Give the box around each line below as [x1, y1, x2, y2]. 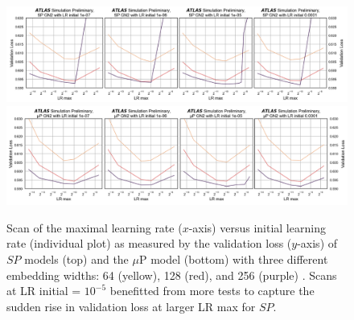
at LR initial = [6, 282, 81, 299]
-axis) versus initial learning [188, 219, 326, 236]
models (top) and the [24, 251, 129, 268]
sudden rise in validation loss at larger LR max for [6, 297, 256, 314]
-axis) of [297, 235, 338, 252]
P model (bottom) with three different [138, 251, 328, 268]
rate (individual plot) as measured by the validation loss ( [6, 235, 292, 252]
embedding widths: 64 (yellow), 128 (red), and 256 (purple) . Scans [6, 266, 337, 283]
